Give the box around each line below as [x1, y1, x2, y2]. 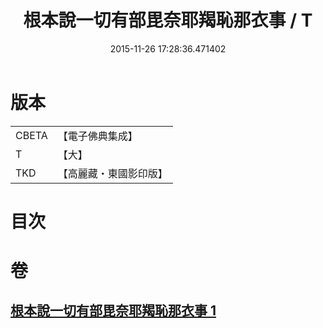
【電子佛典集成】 [57, 129, 138, 143]
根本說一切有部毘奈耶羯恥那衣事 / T [23, 9, 313, 32]
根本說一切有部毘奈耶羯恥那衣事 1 [10, 302, 217, 320]
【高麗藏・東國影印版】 [57, 166, 168, 180]
